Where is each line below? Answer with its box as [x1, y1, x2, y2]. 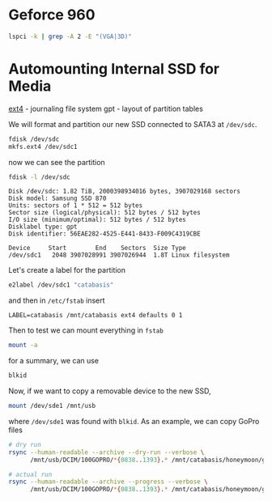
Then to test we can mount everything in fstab [8, 325, 164, 335]
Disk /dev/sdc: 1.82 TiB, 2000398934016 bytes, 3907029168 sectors [8, 188, 241, 196]
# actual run [8, 470, 53, 478]
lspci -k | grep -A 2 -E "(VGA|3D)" [8, 32, 132, 40]
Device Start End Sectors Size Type [8, 244, 186, 253]
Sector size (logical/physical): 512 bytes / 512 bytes [8, 209, 201, 217]
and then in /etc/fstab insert [8, 295, 105, 305]
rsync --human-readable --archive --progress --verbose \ [8, 478, 208, 486]
